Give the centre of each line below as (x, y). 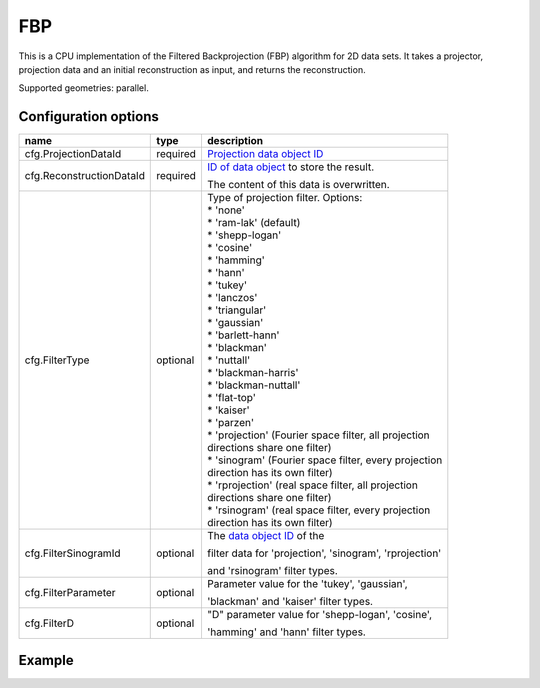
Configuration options (89, 116)
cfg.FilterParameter (70, 593)
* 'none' (225, 210)
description (235, 141)
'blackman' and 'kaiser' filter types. (290, 602)
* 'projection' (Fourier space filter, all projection (318, 435)
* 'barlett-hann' (243, 335)
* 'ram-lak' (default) (253, 223)
